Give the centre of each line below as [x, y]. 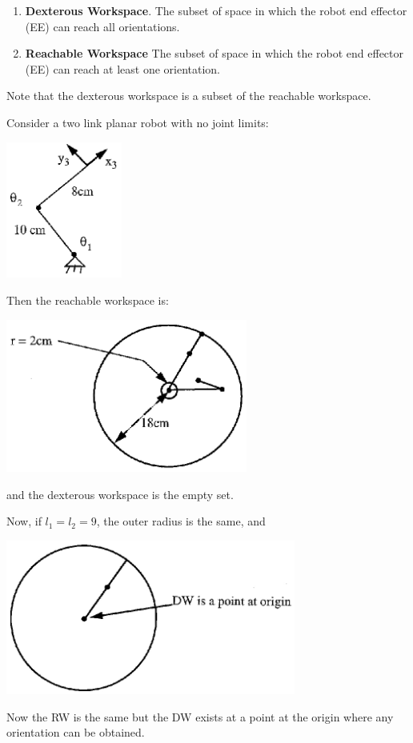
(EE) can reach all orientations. [102, 26]
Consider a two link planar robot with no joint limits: [138, 122]
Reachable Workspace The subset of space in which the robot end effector [215, 53]
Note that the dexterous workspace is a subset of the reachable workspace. [189, 96]
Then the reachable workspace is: [88, 300]
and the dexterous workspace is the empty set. [120, 494]
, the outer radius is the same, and [181, 521]
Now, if [24, 521]
